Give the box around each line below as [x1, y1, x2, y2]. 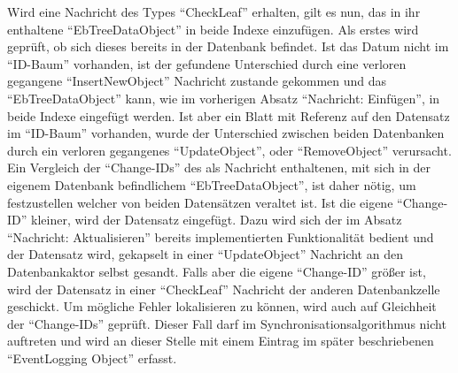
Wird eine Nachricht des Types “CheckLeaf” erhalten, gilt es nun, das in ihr [7, 3, 421, 20]
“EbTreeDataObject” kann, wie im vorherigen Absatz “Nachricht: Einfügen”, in [7, 88, 440, 107]
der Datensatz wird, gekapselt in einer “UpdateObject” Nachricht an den [7, 245, 403, 263]
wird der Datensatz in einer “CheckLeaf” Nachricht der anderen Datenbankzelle [7, 279, 440, 298]
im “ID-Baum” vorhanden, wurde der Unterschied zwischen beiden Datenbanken [7, 124, 445, 142]
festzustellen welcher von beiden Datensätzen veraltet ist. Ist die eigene [7, 193, 393, 211]
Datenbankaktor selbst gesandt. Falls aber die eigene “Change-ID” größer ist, [7, 262, 426, 280]
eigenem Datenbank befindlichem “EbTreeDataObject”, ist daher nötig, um [7, 175, 416, 194]
